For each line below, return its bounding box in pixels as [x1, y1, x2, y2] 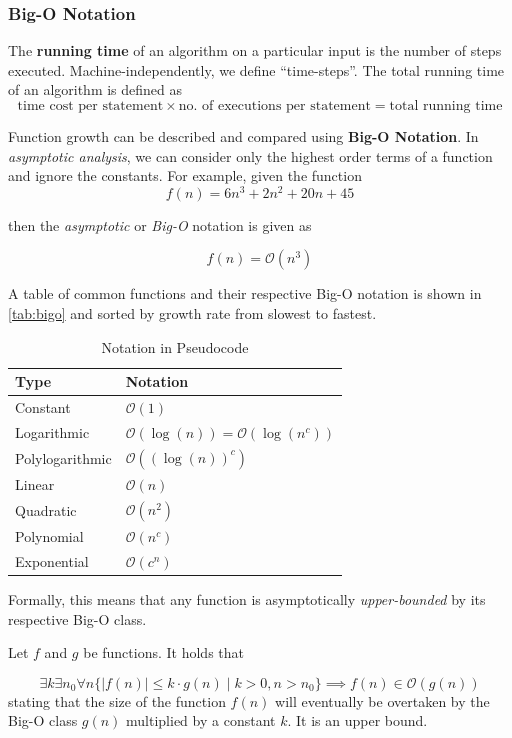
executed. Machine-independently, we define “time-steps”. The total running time [8, 59, 505, 80]
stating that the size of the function [8, 690, 226, 711]
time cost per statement [17, 99, 164, 113]
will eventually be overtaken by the [275, 690, 490, 711]
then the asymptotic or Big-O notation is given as [8, 214, 312, 235]
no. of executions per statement [178, 99, 371, 113]
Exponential [15, 550, 89, 571]
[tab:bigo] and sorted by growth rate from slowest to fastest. [8, 303, 377, 324]
